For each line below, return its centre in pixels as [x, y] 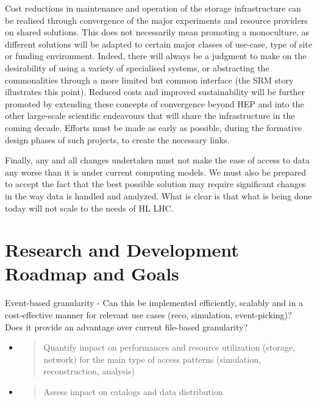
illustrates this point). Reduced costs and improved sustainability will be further [155, 92]
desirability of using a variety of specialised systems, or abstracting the [137, 67]
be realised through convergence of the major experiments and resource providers [156, 20]
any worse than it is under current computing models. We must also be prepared [156, 172]
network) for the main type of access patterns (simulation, [152, 359]
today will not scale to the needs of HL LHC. [89, 208]
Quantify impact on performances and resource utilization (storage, [169, 347]
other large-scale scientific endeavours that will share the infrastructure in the [150, 116]
